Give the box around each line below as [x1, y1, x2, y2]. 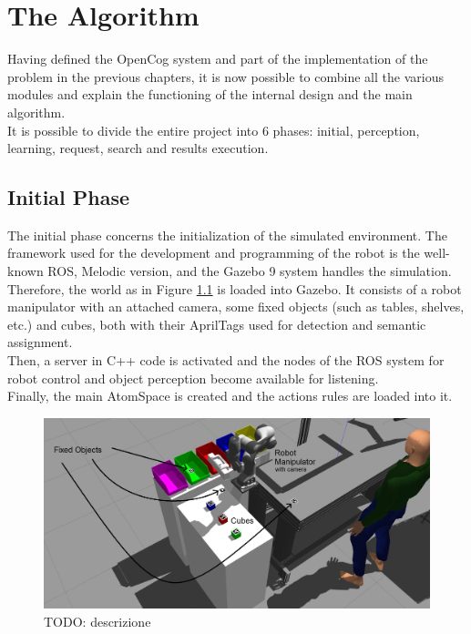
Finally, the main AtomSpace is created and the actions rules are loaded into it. [7, 386, 453, 405]
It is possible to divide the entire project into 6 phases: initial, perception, [7, 120, 420, 139]
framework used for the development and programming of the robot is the [7, 243, 420, 262]
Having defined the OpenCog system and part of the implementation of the [7, 49, 428, 68]
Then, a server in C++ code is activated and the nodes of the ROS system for [7, 351, 445, 370]
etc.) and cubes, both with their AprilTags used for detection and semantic [7, 314, 426, 333]
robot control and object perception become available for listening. [7, 368, 379, 387]
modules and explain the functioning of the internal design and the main [7, 85, 413, 104]
